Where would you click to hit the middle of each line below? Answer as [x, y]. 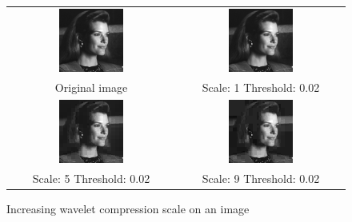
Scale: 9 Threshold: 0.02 [261, 178]
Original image [91, 87]
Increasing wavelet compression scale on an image [128, 208]
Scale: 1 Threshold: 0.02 [261, 87]
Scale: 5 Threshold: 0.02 [91, 178]
